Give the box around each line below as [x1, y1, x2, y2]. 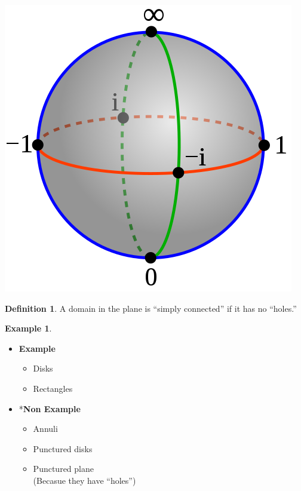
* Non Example [19, 402, 81, 415]
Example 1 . [5, 322, 52, 335]
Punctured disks [33, 442, 93, 455]
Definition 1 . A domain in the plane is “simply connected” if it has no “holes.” [5, 302, 297, 314]
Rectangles [33, 382, 73, 394]
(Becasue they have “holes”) [33, 474, 136, 486]
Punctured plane [33, 462, 94, 475]
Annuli [33, 422, 58, 435]
